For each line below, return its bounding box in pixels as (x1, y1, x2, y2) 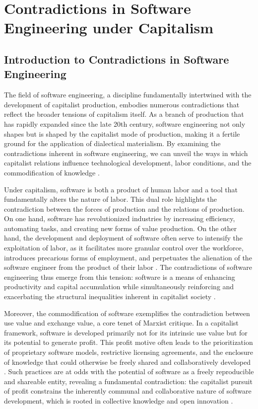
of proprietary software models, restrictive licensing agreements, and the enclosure (4, 347, 254, 357)
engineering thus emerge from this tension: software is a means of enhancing (4, 271, 235, 282)
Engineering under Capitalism (4, 17, 214, 38)
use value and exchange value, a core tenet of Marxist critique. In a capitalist (4, 318, 239, 328)
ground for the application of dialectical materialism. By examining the (4, 138, 221, 149)
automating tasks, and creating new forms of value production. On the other (4, 223, 237, 233)
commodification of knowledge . (4, 167, 100, 177)
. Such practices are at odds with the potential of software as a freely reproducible (4, 366, 254, 377)
